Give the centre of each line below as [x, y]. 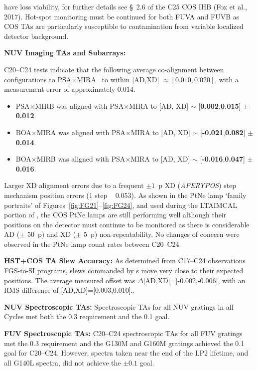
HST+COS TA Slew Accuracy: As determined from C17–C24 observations [125, 261]
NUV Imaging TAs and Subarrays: [65, 53]
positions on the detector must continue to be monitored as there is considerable [127, 224]
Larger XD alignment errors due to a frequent [74, 185]
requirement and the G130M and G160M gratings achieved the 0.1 [143, 343]
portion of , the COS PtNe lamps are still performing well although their [115, 215]
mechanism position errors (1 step [56, 195]
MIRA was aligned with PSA [81, 132]
